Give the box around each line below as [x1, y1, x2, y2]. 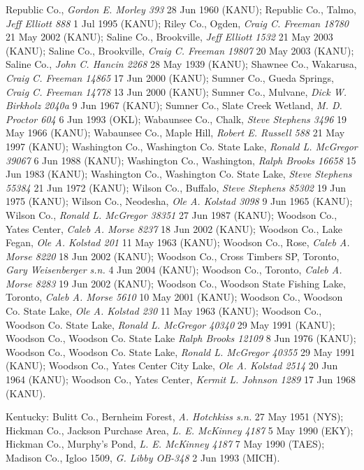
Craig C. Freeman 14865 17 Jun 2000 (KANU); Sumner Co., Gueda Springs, [6, 70, 334, 85]
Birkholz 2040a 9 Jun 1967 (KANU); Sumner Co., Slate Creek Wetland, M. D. [6, 98, 342, 113]
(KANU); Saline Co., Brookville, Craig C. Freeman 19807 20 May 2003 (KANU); [6, 43, 354, 57]
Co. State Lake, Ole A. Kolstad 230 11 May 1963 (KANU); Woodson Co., [6, 304, 322, 318]
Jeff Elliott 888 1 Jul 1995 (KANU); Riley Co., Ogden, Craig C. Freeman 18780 [6, 15, 349, 30]
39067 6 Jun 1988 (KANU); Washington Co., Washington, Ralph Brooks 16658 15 [6, 152, 356, 167]
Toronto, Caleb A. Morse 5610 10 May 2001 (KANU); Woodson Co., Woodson [6, 290, 343, 304]
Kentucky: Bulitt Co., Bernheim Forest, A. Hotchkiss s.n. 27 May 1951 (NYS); [6, 409, 344, 424]
